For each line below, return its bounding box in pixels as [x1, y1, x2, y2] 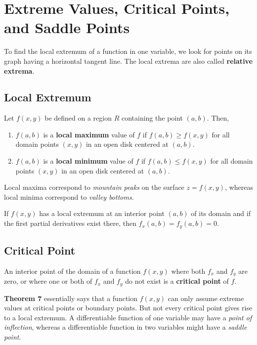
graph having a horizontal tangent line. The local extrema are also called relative [4, 55, 253, 66]
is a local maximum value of [43, 129, 135, 139]
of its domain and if [191, 208, 251, 218]
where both [171, 265, 206, 276]
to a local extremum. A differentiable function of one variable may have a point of [4, 312, 252, 322]
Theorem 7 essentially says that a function [4, 293, 137, 303]
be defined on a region [44, 113, 112, 123]
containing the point [121, 113, 183, 123]
